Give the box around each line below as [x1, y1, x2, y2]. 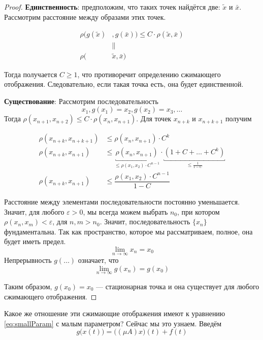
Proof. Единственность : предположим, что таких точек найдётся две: [4, 2, 220, 12]
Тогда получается [4, 69, 57, 79]
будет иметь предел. [4, 236, 66, 247]
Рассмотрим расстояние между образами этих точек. [4, 11, 166, 22]
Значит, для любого [4, 206, 64, 217]
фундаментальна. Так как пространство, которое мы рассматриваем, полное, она [4, 226, 253, 236]
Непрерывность [4, 255, 52, 265]
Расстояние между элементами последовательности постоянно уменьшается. [4, 196, 240, 207]
